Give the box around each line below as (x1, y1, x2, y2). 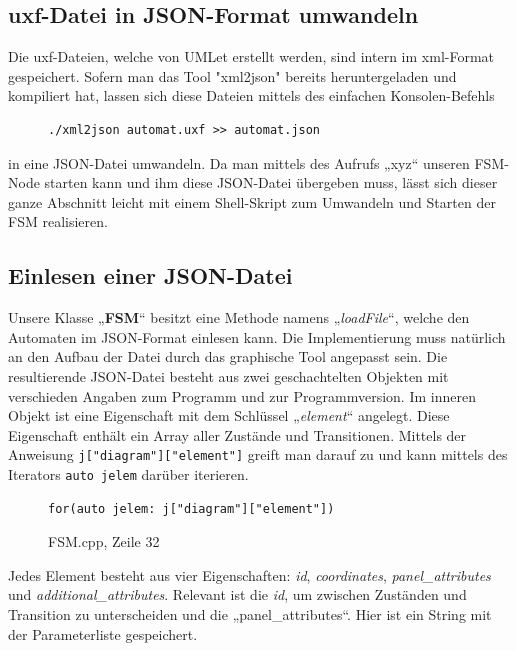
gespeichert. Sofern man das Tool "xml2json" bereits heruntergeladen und (8, 65, 457, 86)
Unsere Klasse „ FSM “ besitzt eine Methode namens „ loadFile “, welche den (8, 307, 470, 328)
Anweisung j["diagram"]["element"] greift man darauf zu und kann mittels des (8, 444, 508, 465)
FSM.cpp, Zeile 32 (48, 531, 160, 552)
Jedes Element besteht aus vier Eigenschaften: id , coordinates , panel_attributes (8, 564, 491, 585)
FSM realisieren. (8, 211, 108, 232)
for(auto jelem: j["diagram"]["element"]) (48, 501, 335, 516)
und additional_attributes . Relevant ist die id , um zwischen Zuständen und (8, 584, 467, 605)
